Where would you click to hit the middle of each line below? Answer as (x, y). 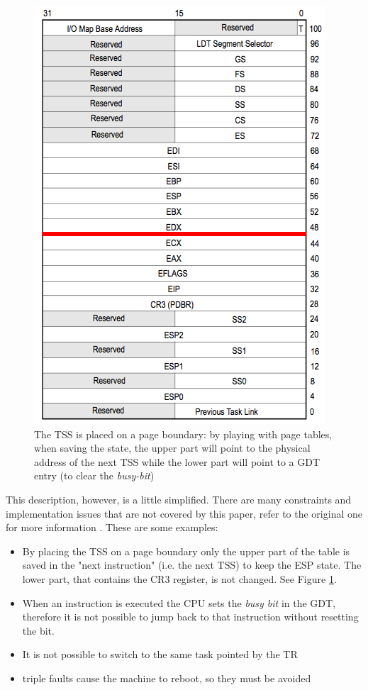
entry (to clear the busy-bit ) (94, 475)
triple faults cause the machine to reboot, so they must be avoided (167, 678)
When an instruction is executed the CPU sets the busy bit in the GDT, (179, 602)
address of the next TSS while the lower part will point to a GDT (177, 461)
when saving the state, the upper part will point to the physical (172, 448)
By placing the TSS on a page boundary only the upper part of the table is (186, 551)
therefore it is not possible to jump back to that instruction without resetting (190, 617)
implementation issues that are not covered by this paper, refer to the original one (184, 513)
